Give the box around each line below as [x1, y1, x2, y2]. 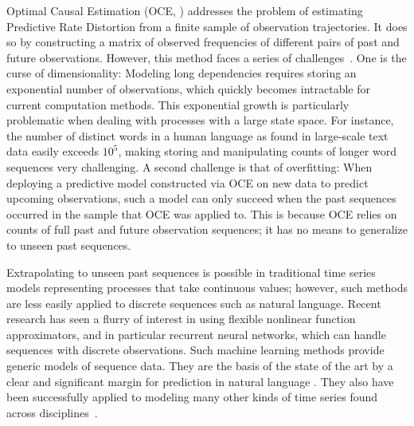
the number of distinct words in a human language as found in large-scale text [6, 127, 389, 144]
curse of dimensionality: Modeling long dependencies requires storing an [6, 65, 357, 81]
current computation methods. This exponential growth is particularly [6, 96, 350, 112]
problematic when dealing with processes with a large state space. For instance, [6, 112, 394, 128]
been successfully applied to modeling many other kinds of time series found [6, 389, 378, 405]
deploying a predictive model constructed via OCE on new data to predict [6, 174, 369, 191]
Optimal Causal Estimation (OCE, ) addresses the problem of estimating [6, 2, 363, 18]
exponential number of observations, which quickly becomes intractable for [6, 80, 370, 97]
